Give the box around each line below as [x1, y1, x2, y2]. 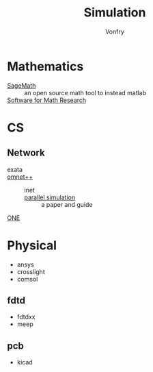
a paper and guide [41, 200, 93, 208]
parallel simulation [24, 193, 76, 201]
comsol [16, 275, 38, 283]
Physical [7, 238, 57, 253]
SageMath [7, 81, 36, 90]
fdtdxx [16, 313, 36, 321]
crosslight [16, 267, 46, 275]
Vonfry [105, 27, 125, 36]
